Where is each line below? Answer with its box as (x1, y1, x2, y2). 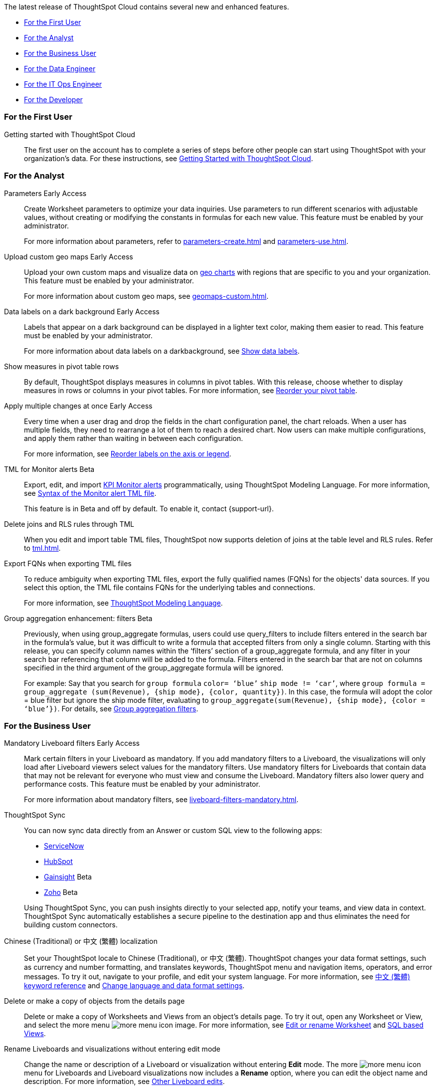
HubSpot (44, 857, 73, 866)
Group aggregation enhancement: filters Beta (4, 614, 153, 623)
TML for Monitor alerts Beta (4, 464, 95, 473)
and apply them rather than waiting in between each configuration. (24, 434, 243, 442)
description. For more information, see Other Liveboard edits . (24, 1077, 225, 1086)
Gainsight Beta (44, 872, 92, 881)
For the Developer (24, 95, 83, 104)
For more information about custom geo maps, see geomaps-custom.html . (24, 291, 269, 300)
